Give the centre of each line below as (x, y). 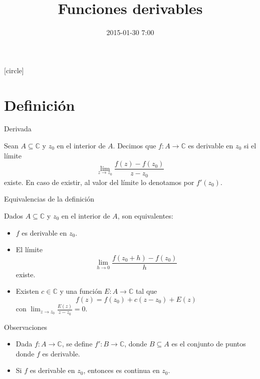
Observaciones (26, 327)
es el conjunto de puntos (209, 344)
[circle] (14, 70)
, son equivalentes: (145, 215)
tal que (146, 291)
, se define (77, 344)
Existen (27, 291)
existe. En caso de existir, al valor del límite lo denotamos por (99, 182)
